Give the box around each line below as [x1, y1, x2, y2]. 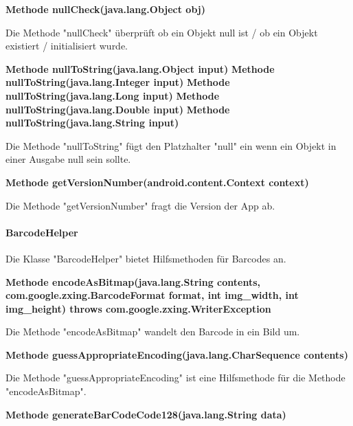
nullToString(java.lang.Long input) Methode [5, 88, 220, 102]
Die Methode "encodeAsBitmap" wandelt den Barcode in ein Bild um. [5, 324, 300, 339]
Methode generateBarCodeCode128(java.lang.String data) [5, 407, 286, 421]
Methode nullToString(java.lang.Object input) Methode [5, 61, 275, 76]
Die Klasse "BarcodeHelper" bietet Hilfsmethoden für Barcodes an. [5, 251, 286, 265]
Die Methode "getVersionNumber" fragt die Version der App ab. [5, 198, 275, 212]
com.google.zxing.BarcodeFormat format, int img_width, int [5, 288, 299, 302]
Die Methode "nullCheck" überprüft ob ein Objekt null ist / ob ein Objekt [5, 25, 318, 39]
